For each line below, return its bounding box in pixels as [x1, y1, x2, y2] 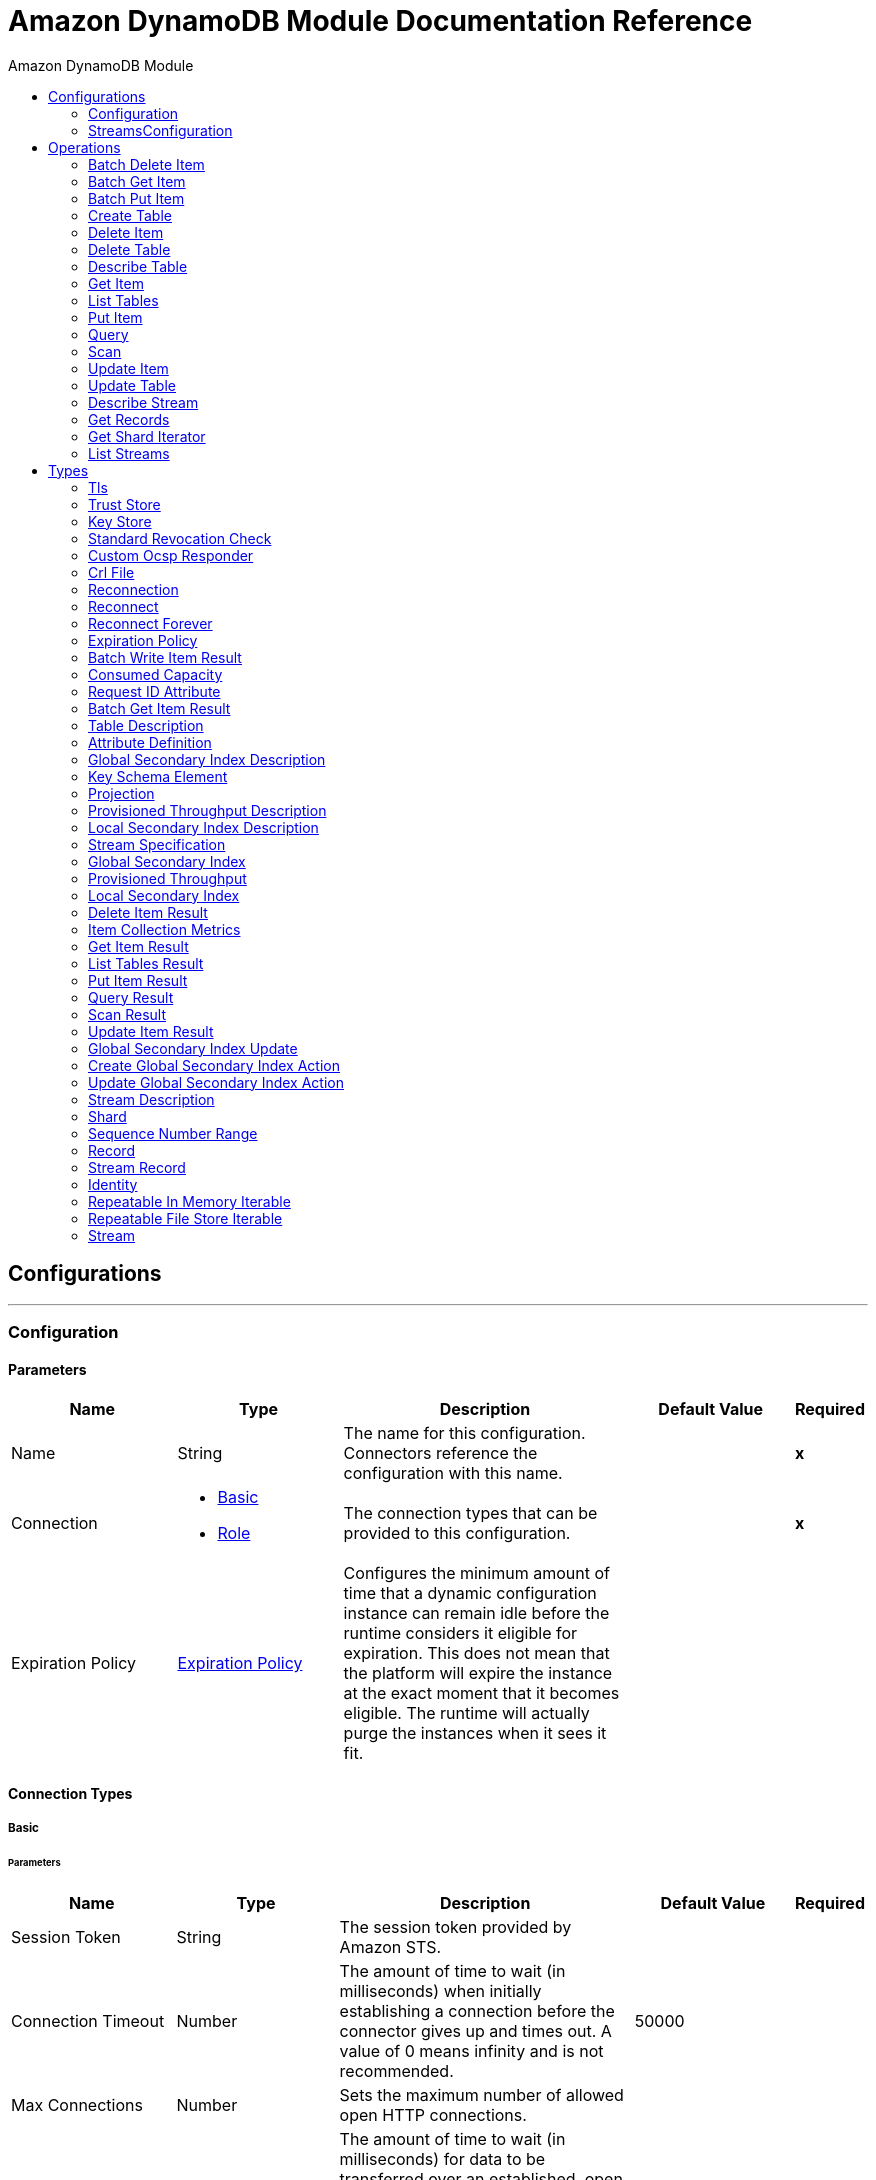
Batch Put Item [88, 189, 185, 207]
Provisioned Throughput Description [88, 801, 327, 819]
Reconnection [88, 580, 179, 598]
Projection [88, 784, 155, 802]
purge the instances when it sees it [343, 1723, 607, 1744]
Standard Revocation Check [88, 529, 272, 547]
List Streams [88, 444, 170, 462]
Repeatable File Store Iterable [88, 1209, 283, 1227]
